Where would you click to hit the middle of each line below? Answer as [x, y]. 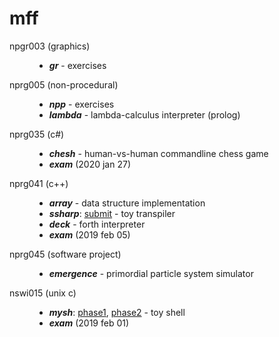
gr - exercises [77, 65]
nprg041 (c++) [39, 183]
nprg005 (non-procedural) [64, 84]
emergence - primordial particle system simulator [151, 273]
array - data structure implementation [127, 203]
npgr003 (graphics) [50, 46]
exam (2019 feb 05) [89, 234]
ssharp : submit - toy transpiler [112, 213]
